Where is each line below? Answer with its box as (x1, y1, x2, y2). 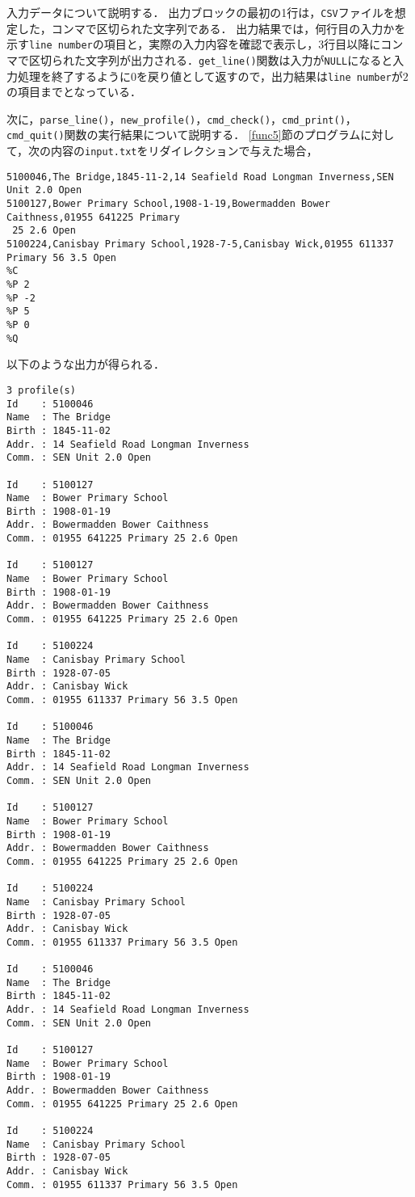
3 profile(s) (6, 384, 76, 396)
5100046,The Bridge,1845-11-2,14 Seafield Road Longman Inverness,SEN (6, 171, 394, 183)
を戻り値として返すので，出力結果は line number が (136, 67, 403, 84)
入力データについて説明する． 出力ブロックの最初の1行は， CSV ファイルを (6, 4, 395, 20)
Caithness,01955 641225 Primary (6, 211, 180, 223)
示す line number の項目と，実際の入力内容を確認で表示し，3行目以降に (6, 36, 381, 53)
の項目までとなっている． (6, 83, 141, 100)
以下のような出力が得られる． (6, 356, 165, 373)
